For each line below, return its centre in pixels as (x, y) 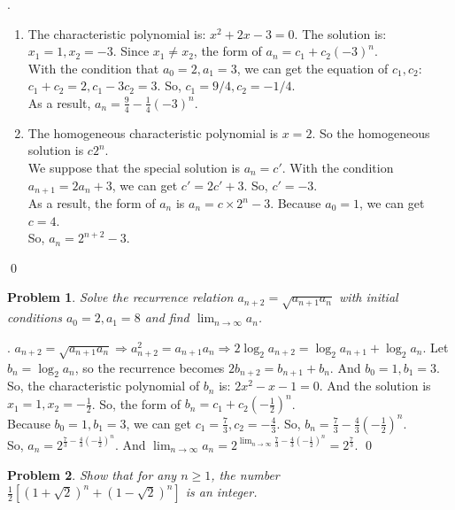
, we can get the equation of (312, 68)
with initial (369, 297)
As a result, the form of (92, 203)
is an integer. (221, 492)
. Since (131, 51)
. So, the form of (136, 403)
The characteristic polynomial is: (117, 33)
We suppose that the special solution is (134, 167)
